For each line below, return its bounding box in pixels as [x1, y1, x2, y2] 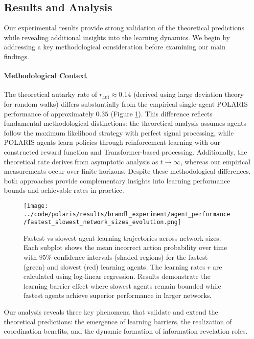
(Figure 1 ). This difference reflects [110, 108, 213, 118]
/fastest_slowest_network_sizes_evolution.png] [23, 219, 182, 226]
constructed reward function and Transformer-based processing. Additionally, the [4, 146, 247, 157]
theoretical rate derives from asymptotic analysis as [4, 156, 159, 166]
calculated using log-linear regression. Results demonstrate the [23, 271, 210, 281]
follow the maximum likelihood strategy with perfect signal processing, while [4, 127, 234, 137]
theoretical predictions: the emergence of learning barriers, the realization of [4, 316, 232, 326]
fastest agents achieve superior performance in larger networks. [23, 290, 212, 300]
